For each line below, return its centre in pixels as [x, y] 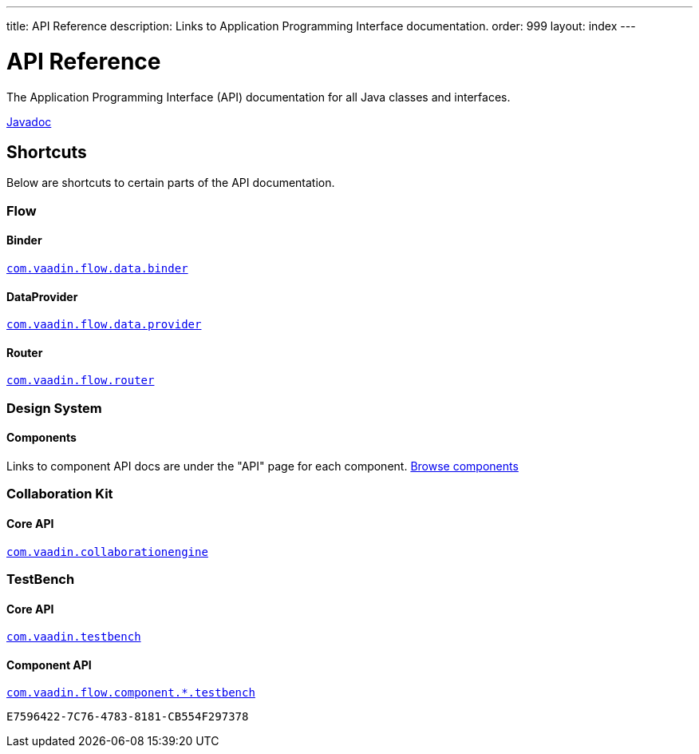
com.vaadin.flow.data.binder [97, 268]
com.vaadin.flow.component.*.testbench [131, 693]
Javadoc [29, 121]
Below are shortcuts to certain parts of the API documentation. [171, 183]
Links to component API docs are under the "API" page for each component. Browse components [263, 466]
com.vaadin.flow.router [81, 381]
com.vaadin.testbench [74, 637]
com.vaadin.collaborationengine [107, 552]
